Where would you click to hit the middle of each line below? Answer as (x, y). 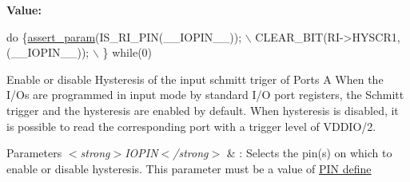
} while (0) (127, 52)
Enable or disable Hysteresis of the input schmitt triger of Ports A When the (195, 79)
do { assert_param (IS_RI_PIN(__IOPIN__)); (124, 36)
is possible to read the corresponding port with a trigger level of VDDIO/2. (191, 126)
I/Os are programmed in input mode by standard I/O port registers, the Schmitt (205, 95)
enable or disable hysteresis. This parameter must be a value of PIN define (189, 168)
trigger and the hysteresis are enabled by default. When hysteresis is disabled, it (203, 110)
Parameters (34, 153)
